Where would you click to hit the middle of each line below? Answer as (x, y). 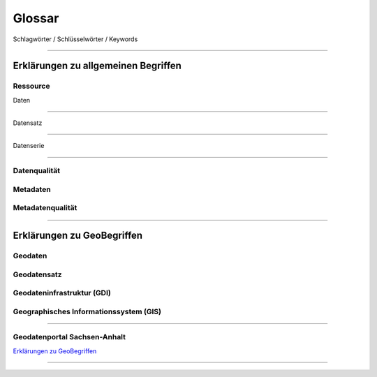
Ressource (31, 86)
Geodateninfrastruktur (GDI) (62, 293)
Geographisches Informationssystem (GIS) (87, 311)
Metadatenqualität (45, 208)
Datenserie (29, 146)
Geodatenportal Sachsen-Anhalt (69, 337)
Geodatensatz (37, 274)
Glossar (36, 18)
